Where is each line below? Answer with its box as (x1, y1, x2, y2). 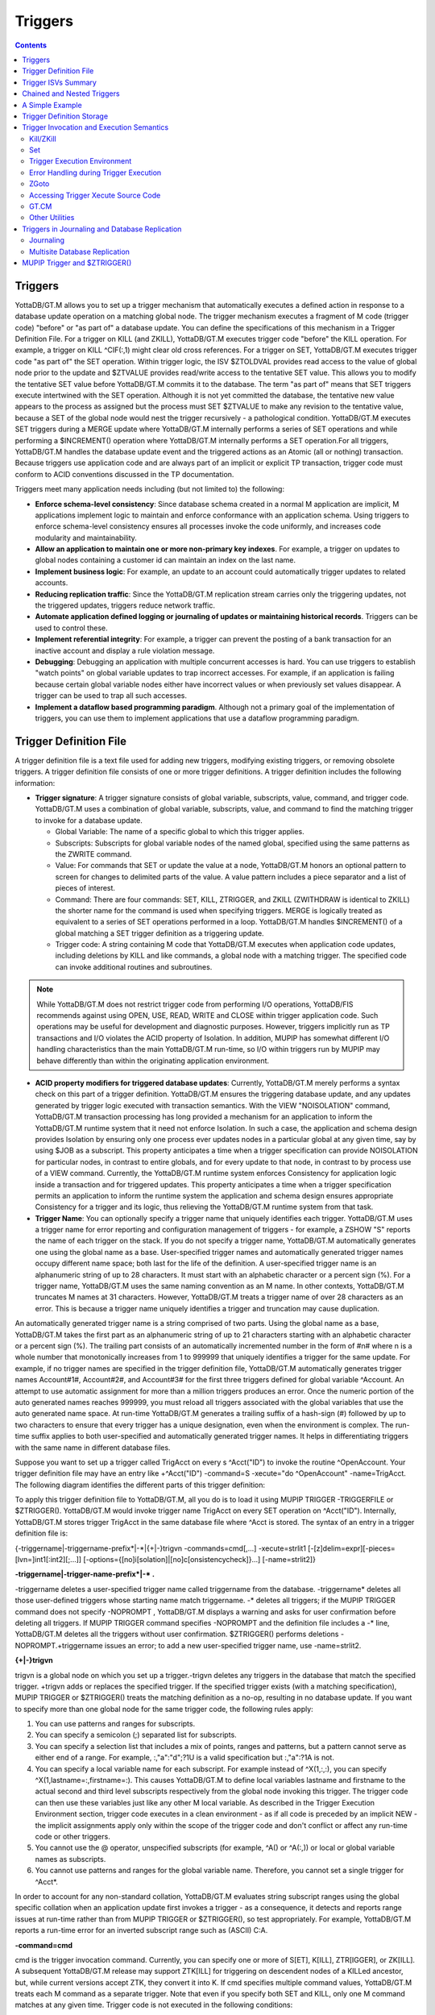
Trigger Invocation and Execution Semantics (22, 123, 169, 132)
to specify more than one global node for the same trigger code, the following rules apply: (14, 1704, 313, 1714)
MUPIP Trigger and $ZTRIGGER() (22, 258, 132, 268)
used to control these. (35, 623, 108, 633)
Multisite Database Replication (29, 247, 130, 256)
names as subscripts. (35, 1854, 106, 1863)
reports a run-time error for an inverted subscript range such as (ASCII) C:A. (14, 1926, 268, 1935)
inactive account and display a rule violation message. (35, 646, 215, 655)
